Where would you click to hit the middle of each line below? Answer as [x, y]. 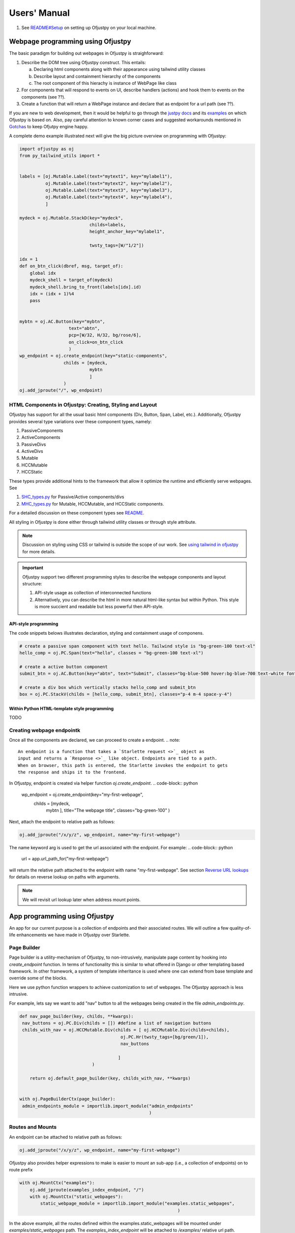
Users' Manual [39, 13]
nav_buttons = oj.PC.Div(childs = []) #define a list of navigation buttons [117, 1023]
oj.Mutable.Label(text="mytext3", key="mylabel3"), [109, 190]
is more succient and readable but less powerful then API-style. [99, 607]
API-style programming [34, 624]
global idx [43, 273]
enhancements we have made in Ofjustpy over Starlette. [73, 935]
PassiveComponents [42, 430]
